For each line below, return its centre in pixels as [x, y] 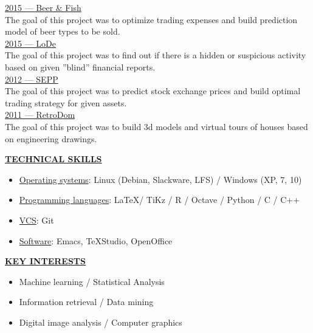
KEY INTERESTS [45, 261]
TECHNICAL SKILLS [53, 159]
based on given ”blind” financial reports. [80, 67]
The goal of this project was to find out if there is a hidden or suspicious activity [156, 55]
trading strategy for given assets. [66, 102]
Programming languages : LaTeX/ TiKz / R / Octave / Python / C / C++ [160, 200]
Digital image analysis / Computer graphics [101, 322]
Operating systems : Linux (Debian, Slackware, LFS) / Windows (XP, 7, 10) [160, 179]
